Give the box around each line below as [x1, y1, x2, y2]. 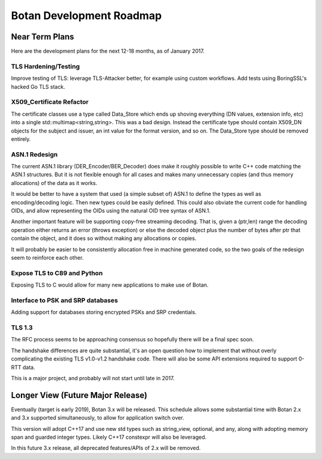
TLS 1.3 [11, 324, 33, 331]
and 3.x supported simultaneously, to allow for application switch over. [11, 414, 184, 421]
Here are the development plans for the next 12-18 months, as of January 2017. [11, 48, 205, 55]
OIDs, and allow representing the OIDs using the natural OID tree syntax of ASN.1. [11, 207, 211, 214]
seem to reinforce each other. [11, 254, 84, 261]
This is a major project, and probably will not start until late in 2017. [11, 374, 175, 381]
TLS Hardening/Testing [11, 62, 80, 70]
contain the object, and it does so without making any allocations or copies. [11, 235, 197, 242]
